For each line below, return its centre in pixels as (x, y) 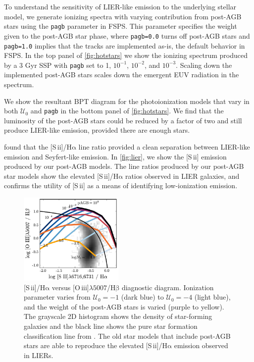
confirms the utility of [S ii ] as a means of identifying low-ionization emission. (121, 185)
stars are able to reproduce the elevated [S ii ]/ (93, 345)
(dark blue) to (142, 297)
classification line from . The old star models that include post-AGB (127, 336)
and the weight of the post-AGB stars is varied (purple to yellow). (124, 306)
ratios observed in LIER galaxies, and (182, 176)
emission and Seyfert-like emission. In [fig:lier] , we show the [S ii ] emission (115, 156)
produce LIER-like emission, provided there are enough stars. (97, 130)
